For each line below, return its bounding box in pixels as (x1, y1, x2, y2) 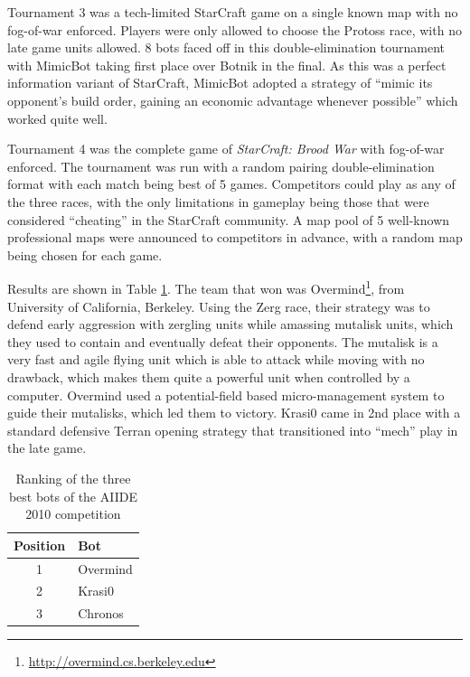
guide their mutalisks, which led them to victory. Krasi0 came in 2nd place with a (7, 403, 461, 422)
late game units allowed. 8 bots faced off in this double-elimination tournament (7, 38, 446, 57)
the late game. (7, 438, 87, 457)
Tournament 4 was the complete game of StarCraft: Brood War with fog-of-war (7, 139, 445, 158)
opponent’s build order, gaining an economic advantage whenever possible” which (7, 90, 458, 109)
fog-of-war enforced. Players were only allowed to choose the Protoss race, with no (7, 20, 462, 39)
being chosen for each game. (7, 245, 163, 264)
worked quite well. (7, 108, 108, 127)
